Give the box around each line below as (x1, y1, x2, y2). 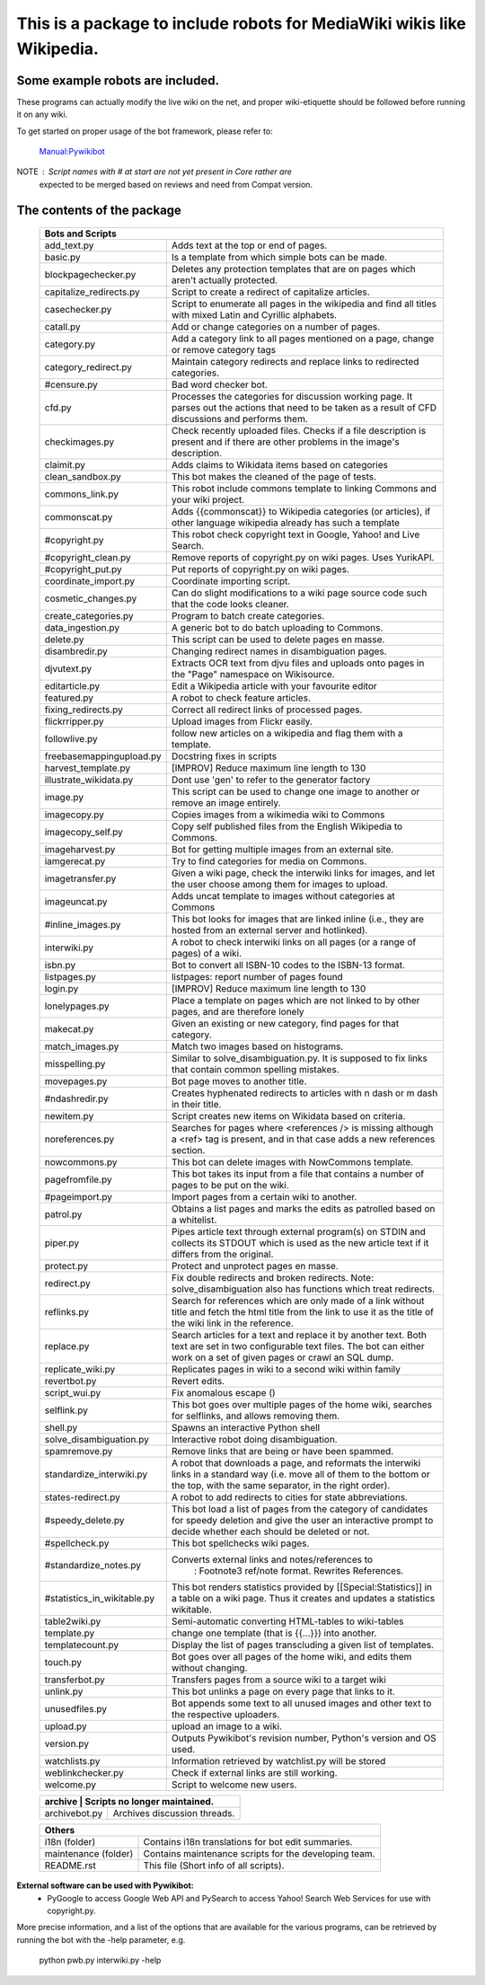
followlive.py (44, 733, 98, 745)
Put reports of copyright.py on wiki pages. (171, 563, 350, 576)
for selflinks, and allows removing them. (171, 1410, 340, 1423)
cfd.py (44, 401, 72, 414)
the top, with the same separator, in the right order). (171, 1479, 391, 1492)
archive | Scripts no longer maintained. (44, 1795, 215, 1808)
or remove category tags (171, 344, 277, 357)
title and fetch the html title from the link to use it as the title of (171, 1306, 435, 1319)
